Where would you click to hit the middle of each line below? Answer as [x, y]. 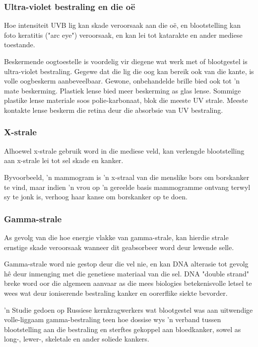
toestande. [20, 44]
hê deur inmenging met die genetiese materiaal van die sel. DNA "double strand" [127, 273]
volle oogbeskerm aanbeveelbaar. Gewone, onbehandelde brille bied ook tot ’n [122, 81]
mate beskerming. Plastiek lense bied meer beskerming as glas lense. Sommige [123, 90]
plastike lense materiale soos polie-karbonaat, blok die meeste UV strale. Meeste [126, 100]
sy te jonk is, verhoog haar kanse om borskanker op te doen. [96, 197]
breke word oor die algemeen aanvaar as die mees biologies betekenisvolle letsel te [128, 283]
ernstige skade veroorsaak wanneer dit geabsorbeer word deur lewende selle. [119, 247]
